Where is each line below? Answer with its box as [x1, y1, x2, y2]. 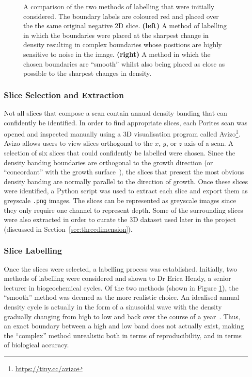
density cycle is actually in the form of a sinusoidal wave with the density [4, 302, 222, 311]
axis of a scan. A [184, 138, 234, 148]
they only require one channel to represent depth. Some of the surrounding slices [4, 205, 243, 215]
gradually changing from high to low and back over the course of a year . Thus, [4, 311, 240, 321]
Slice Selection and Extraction [4, 88, 124, 101]
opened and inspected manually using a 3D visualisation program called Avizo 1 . [4, 127, 240, 138]
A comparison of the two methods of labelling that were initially [23, 1, 215, 11]
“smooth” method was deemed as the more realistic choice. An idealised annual [4, 292, 239, 302]
